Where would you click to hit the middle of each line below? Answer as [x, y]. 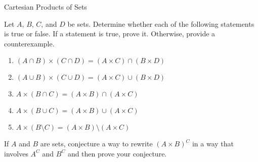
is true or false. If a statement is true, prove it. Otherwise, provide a [110, 34]
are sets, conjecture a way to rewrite [96, 144]
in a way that [213, 144]
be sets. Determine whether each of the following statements [161, 23]
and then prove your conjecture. [117, 153]
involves [16, 153]
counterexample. [29, 43]
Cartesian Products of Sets [46, 7]
